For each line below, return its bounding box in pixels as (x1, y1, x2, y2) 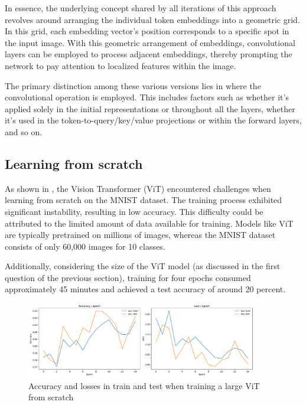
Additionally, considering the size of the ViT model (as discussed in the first (5, 260, 281, 272)
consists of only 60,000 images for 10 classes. (5, 240, 165, 252)
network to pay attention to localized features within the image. (5, 59, 236, 71)
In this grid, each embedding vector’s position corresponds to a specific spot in (5, 25, 289, 37)
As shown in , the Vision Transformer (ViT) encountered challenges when (5, 182, 271, 194)
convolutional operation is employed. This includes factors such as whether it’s (5, 91, 289, 103)
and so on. (5, 125, 43, 138)
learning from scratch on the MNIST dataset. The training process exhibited (5, 194, 282, 206)
